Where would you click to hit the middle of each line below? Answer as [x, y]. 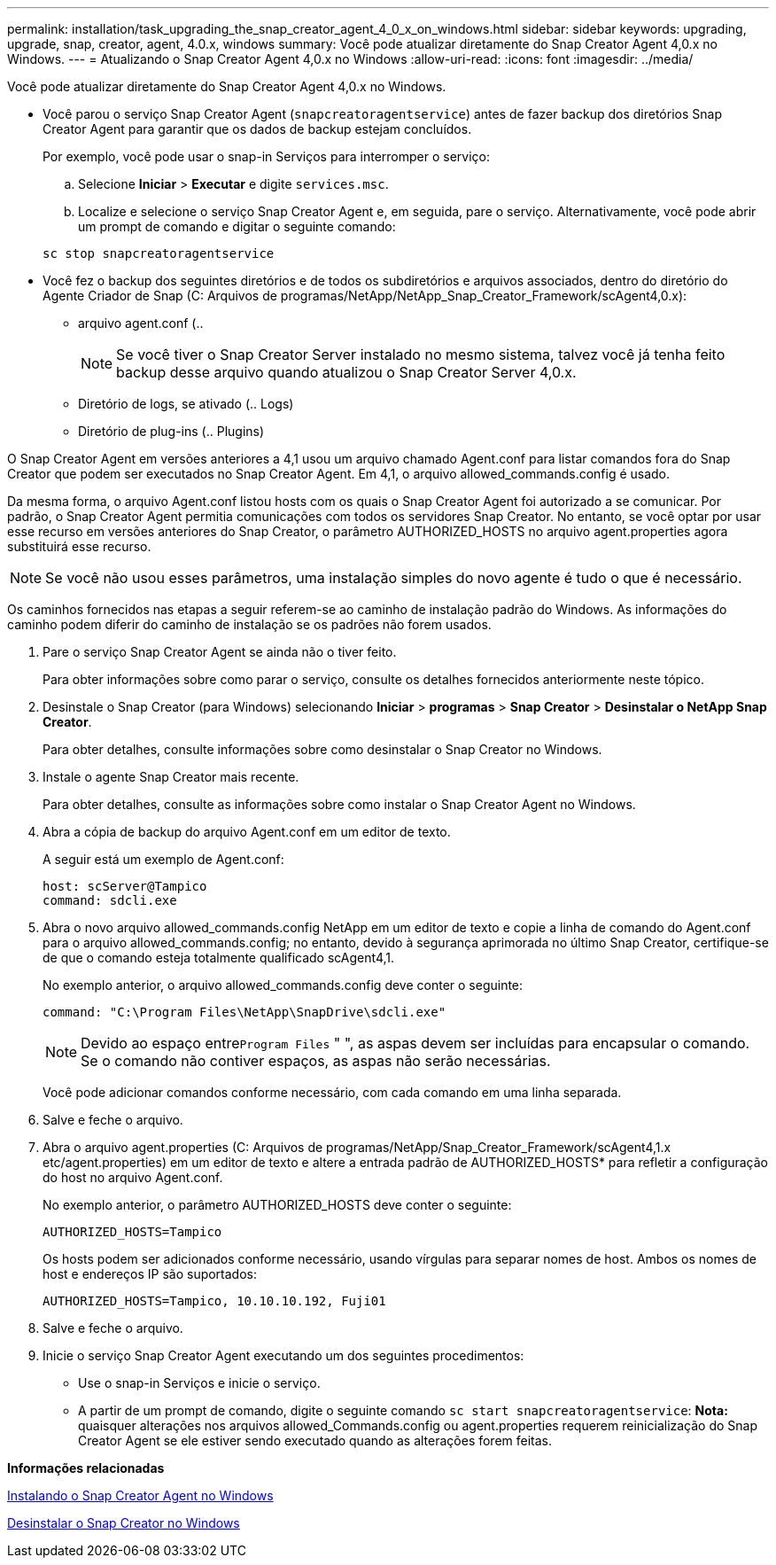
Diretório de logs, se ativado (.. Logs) [186, 404]
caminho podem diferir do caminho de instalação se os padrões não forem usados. [249, 624]
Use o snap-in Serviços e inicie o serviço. [199, 1383]
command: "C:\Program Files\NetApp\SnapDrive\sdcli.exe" [244, 1012]
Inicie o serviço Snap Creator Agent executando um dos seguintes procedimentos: [283, 1355]
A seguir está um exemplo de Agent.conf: [163, 859]
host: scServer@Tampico [125, 886]
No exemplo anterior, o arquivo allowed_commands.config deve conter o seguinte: [283, 985]
